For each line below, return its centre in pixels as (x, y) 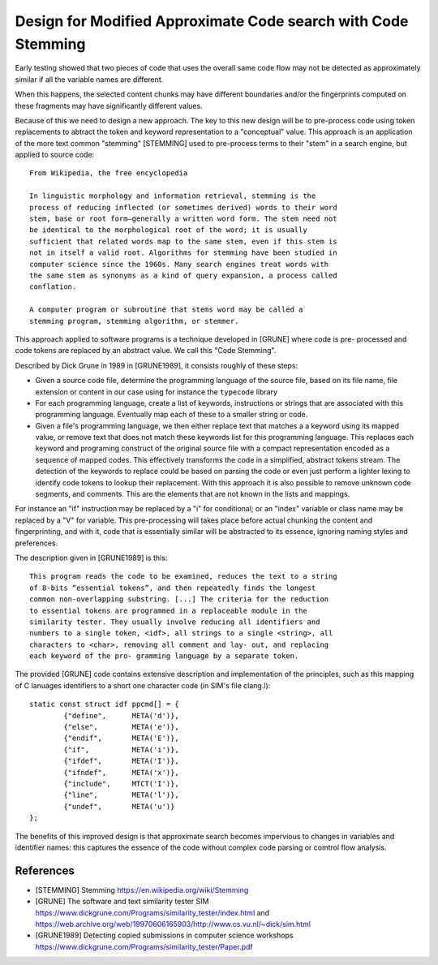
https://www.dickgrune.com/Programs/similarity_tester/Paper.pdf (144, 946)
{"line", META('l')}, (122, 795)
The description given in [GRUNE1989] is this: (91, 558)
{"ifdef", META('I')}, (122, 761)
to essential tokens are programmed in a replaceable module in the (168, 610)
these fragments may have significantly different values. (109, 106)
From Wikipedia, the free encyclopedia (109, 173)
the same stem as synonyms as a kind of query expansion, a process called (183, 275)
